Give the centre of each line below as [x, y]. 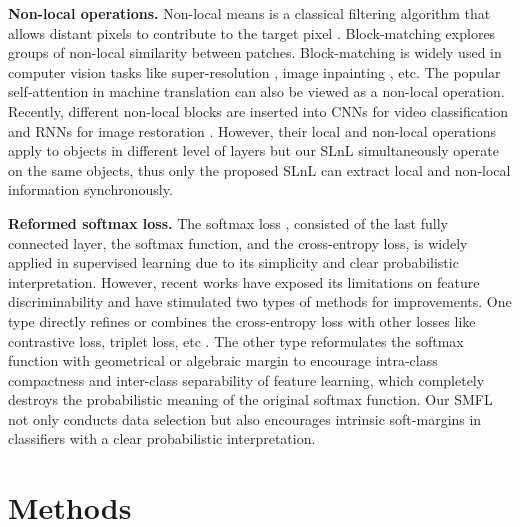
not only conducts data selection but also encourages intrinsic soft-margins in [245, 418]
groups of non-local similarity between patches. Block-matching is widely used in [255, 52]
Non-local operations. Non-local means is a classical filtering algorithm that [249, 13]
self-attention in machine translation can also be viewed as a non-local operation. [256, 91]
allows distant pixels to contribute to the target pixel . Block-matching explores [252, 32]
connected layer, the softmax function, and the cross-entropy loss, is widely [238, 242]
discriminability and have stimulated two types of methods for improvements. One [260, 301]
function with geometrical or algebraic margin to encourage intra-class [223, 360]
